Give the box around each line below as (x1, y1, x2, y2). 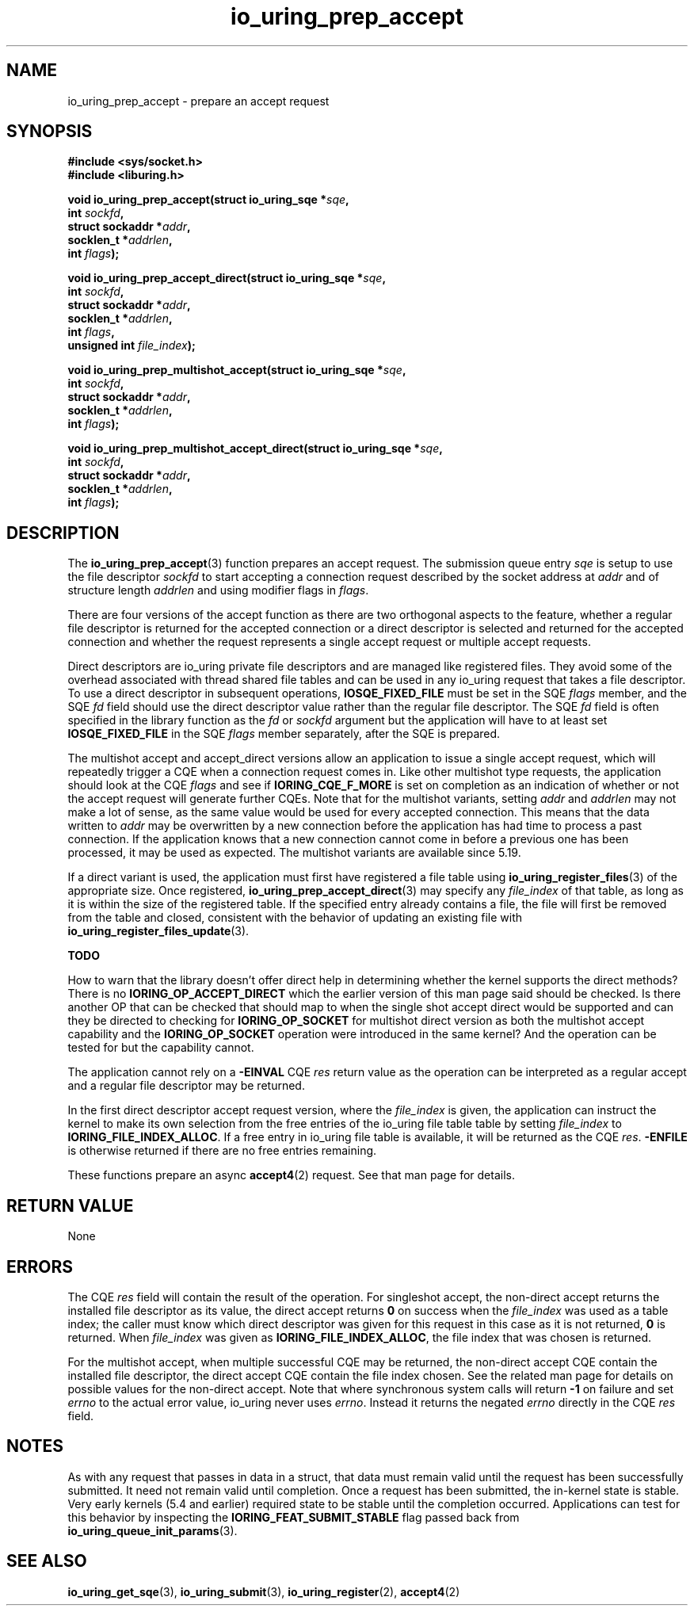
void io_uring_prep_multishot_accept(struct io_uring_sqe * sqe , (67, 363, 406, 377)
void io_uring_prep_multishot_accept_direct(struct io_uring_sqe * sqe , (67, 441, 443, 456)
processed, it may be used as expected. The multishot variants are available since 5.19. (67, 846, 521, 860)
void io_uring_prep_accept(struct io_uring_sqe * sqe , (67, 193, 349, 207)
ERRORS (6, 1256, 74, 1277)
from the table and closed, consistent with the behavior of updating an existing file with (67, 911, 523, 925)
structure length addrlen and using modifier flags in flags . (67, 583, 369, 598)
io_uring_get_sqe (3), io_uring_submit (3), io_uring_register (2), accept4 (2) (67, 1584, 460, 1599)
